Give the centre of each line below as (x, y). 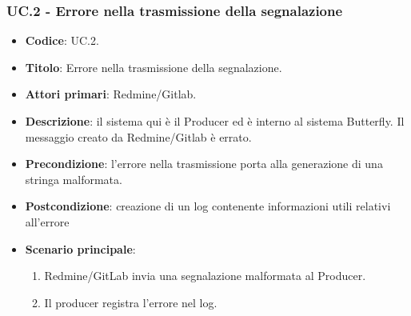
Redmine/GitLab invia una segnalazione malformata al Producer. (205, 276)
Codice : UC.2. (62, 40)
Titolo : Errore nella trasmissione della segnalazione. (154, 67)
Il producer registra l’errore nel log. (131, 302)
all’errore (47, 221)
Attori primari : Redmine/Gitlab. (111, 94)
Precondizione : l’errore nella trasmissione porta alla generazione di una (204, 164)
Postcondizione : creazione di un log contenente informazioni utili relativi (208, 206)
